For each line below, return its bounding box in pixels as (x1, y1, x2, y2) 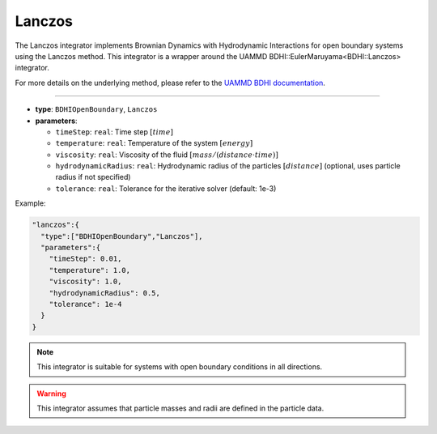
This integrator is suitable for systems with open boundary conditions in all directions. (36, 362, 323, 372)
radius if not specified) (55, 172, 131, 182)
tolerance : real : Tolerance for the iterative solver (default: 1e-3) (55, 183, 277, 194)
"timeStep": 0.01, (49, 254, 122, 263)
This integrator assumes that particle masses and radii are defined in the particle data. (36, 403, 325, 413)
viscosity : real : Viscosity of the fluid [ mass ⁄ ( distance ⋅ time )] (55, 150, 278, 160)
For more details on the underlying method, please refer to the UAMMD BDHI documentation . (15, 78, 325, 87)
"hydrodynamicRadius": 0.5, (49, 288, 161, 297)
